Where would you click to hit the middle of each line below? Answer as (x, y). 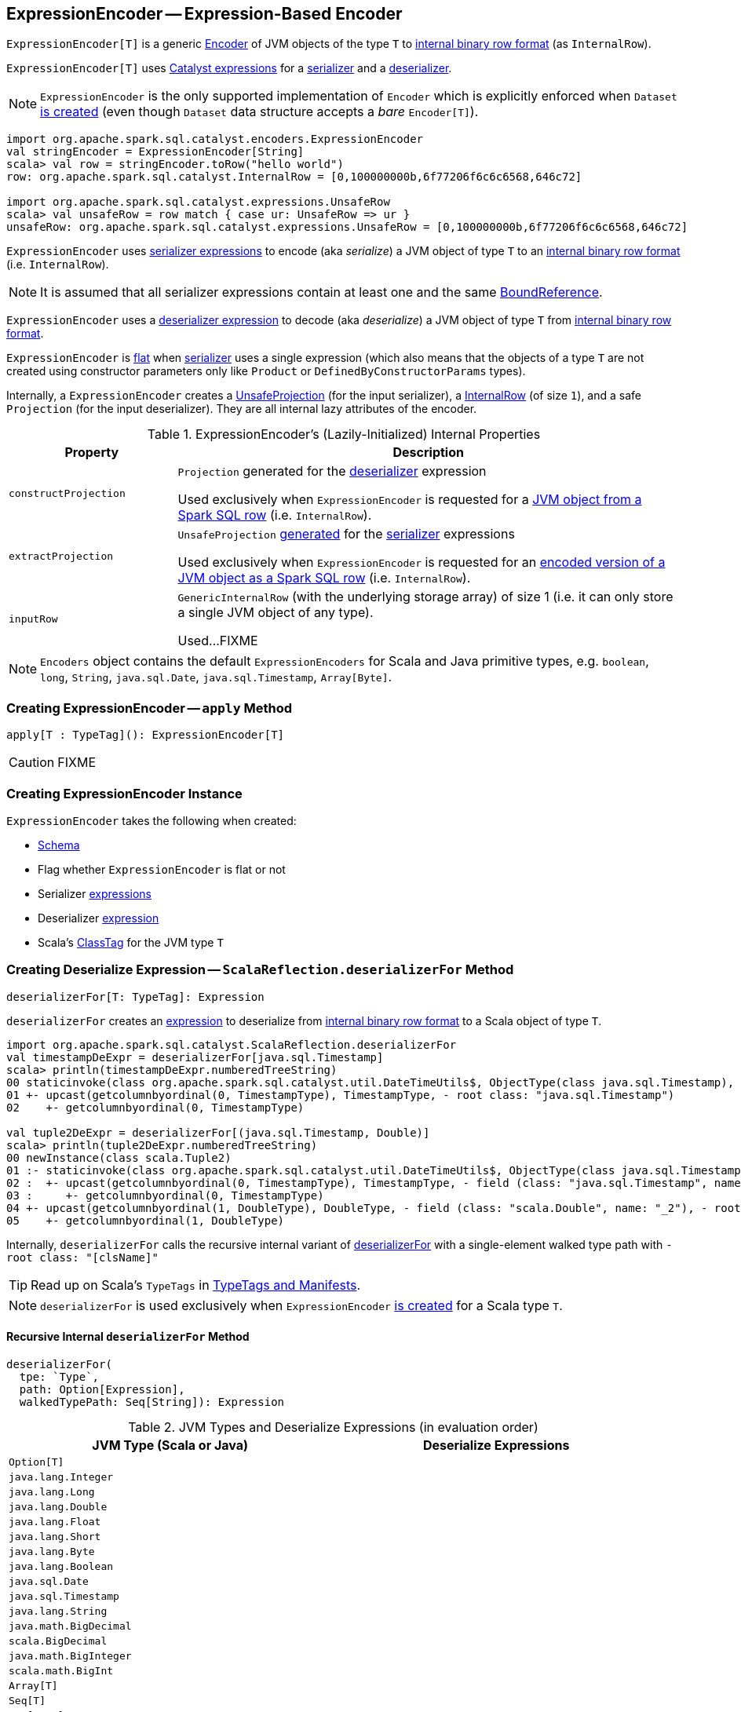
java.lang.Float (55, 1521)
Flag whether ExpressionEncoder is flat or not (162, 869)
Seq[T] (27, 1700)
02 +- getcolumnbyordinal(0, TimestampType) (155, 1107)
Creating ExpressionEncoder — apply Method (149, 708)
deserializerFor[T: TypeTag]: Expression (135, 997)
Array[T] (33, 1685)
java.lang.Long (52, 1491)
